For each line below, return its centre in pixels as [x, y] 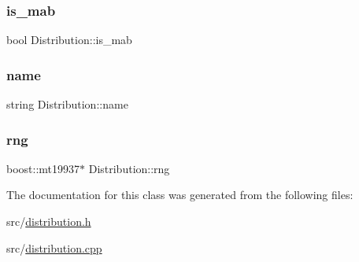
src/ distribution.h [49, 221]
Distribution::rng [129, 168]
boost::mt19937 [43, 168]
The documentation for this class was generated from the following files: [180, 195]
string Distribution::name [67, 104]
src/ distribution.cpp [54, 247]
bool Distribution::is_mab [69, 40]
